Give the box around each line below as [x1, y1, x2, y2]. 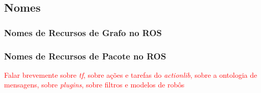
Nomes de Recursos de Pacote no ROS [4, 49, 166, 62]
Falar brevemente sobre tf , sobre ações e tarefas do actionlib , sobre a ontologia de [4, 69, 257, 80]
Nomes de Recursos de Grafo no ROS [4, 26, 162, 39]
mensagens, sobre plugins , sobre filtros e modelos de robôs [4, 79, 185, 90]
